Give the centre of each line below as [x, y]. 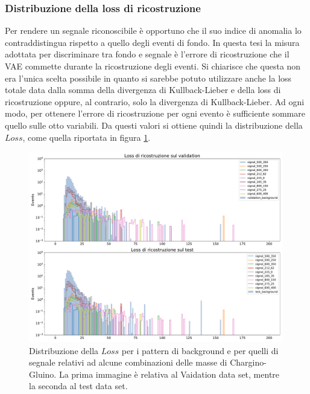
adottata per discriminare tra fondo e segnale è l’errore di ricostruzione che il [147, 54]
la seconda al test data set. [78, 386]
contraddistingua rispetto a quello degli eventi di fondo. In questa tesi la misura [152, 42]
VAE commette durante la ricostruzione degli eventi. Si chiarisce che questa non [153, 66]
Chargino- [248, 362]
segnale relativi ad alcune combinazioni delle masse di [128, 362]
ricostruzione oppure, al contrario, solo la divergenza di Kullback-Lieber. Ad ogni [155, 101]
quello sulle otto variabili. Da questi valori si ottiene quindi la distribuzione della [154, 125]
